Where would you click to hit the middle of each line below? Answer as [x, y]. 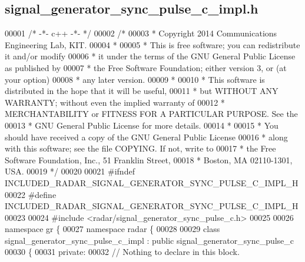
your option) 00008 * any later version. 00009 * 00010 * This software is [135, 79]
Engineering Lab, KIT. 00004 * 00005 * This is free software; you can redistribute [152, 44]
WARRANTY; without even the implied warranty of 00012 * [115, 102]
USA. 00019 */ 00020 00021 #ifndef [70, 171]
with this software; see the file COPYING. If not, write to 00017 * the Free [140, 148]
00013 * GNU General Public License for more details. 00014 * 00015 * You [142, 125]
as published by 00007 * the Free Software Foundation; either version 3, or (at [146, 67]
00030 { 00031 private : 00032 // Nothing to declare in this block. [122, 252]
